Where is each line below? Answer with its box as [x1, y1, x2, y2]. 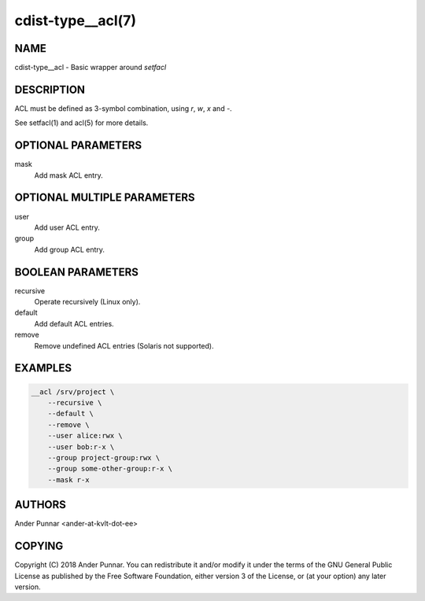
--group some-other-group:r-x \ [47, 464, 173, 474]
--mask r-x [47, 475, 90, 484]
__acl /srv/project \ [31, 387, 115, 396]
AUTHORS [14, 498, 67, 511]
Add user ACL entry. [34, 223, 100, 232]
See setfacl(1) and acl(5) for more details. [14, 118, 149, 127]
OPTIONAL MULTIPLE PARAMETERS [14, 191, 196, 205]
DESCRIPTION [14, 83, 86, 96]
